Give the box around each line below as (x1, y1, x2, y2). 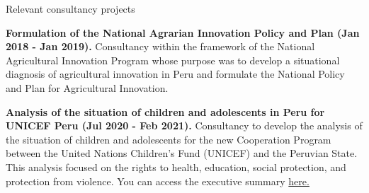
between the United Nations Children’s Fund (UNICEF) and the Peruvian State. (6, 146, 358, 160)
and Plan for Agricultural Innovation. (6, 80, 169, 95)
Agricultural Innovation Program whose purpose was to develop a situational (6, 52, 340, 67)
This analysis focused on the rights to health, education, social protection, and (6, 159, 346, 174)
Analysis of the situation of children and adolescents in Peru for (6, 104, 325, 119)
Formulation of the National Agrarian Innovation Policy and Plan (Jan (6, 25, 360, 40)
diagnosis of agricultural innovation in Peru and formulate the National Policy (6, 66, 345, 81)
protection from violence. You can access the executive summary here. (6, 173, 310, 188)
